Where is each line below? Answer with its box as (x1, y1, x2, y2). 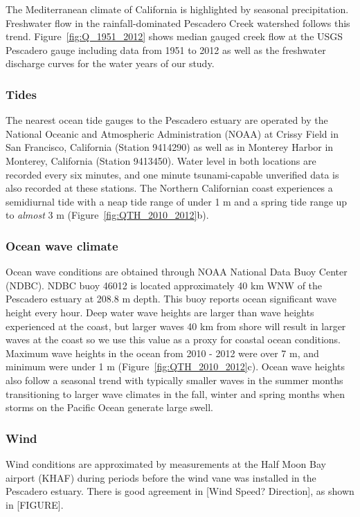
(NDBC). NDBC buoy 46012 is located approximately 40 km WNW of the (6, 278, 323, 292)
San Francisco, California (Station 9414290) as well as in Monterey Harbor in (6, 140, 334, 154)
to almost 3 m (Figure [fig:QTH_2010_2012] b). (6, 208, 209, 222)
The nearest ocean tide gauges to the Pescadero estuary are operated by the (6, 113, 328, 127)
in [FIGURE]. (6, 497, 64, 511)
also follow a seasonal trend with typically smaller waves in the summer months (6, 372, 343, 387)
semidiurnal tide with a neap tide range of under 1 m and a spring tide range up (6, 194, 348, 208)
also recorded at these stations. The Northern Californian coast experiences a (6, 181, 333, 195)
